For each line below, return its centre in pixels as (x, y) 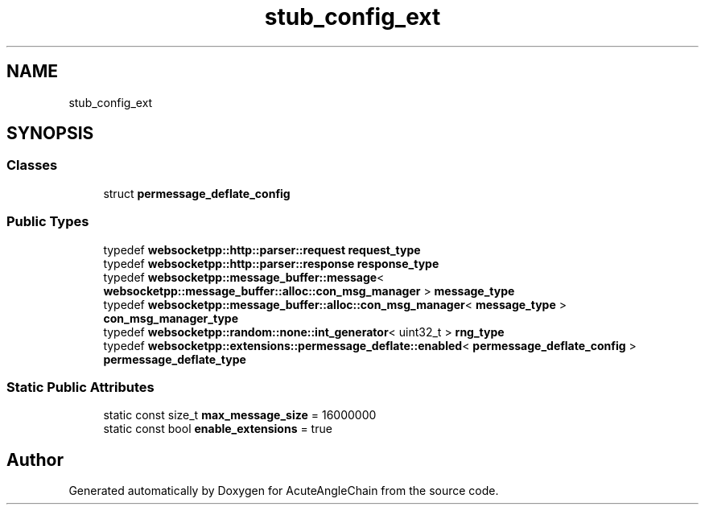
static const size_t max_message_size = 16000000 (240, 415)
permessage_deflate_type (175, 359)
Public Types (48, 222)
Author (35, 459)
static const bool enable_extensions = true (218, 429)
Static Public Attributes (80, 387)
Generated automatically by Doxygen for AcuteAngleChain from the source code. (284, 491)
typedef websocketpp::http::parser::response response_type (271, 263)
